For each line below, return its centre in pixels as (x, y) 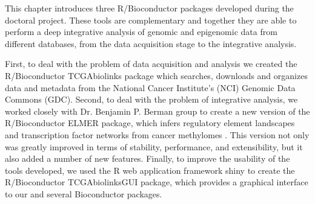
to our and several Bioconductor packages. (84, 193)
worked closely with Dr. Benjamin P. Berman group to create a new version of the (157, 111)
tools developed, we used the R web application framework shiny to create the (150, 170)
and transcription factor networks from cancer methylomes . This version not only (157, 134)
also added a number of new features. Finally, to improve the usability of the (148, 158)
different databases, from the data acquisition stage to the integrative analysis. (151, 43)
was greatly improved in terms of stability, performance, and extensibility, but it (154, 146)
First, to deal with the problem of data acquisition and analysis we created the (151, 64)
